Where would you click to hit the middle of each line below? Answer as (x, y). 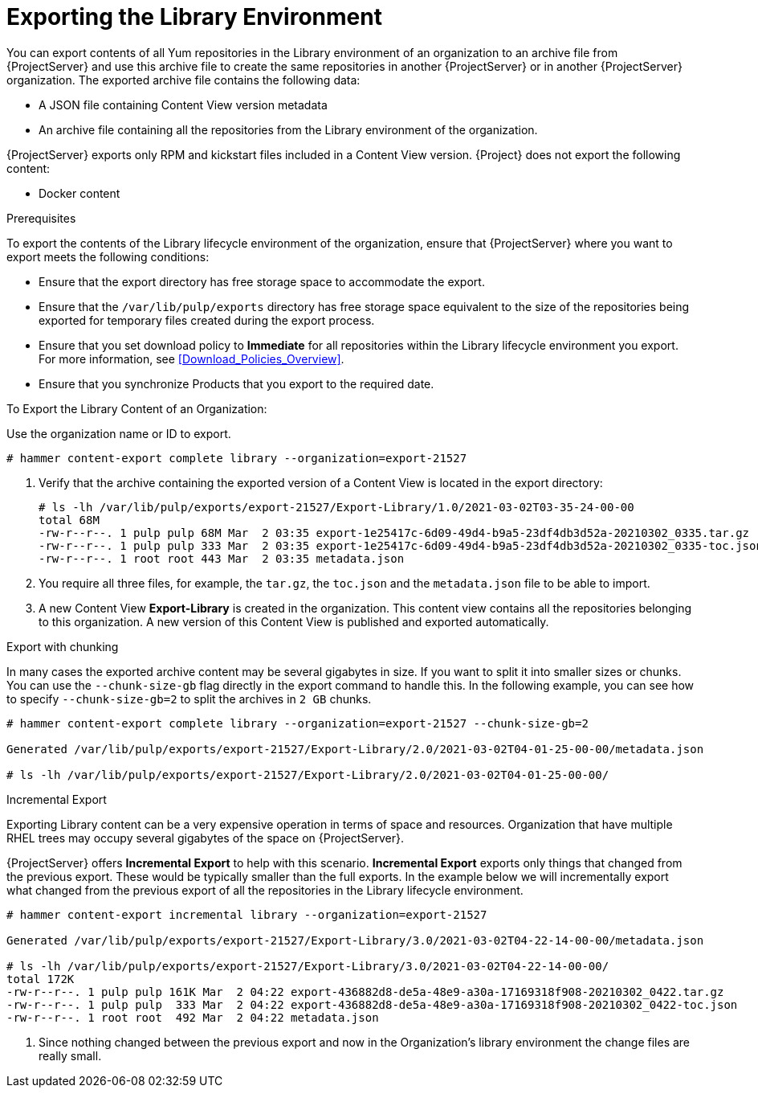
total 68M (69, 520)
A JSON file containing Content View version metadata (183, 104)
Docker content (79, 193)
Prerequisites (41, 218)
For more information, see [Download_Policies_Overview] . (192, 359)
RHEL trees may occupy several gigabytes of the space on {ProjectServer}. (205, 838)
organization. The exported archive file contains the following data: (183, 80)
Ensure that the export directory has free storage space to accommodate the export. (262, 281)
